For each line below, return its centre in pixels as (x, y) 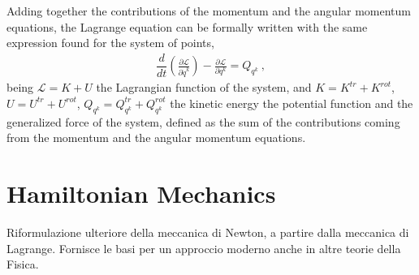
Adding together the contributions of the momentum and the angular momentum (209, 11)
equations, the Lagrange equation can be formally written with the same (187, 26)
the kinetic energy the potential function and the (292, 103)
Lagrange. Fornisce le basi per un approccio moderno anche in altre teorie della (204, 248)
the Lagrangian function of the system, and (204, 87)
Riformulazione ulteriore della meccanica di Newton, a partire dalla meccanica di (208, 232)
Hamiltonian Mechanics (141, 193)
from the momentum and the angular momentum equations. (156, 137)
